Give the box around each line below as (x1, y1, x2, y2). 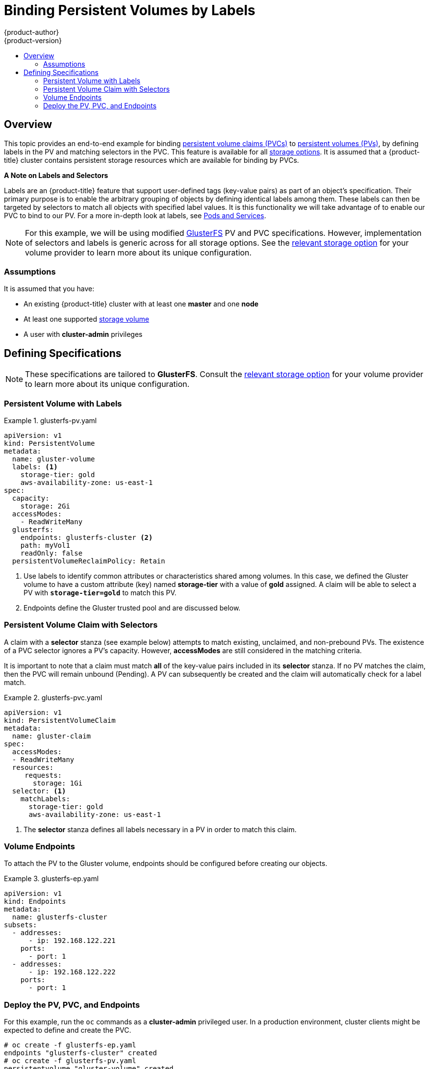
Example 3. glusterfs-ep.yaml (4, 874, 99, 883)
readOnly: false (20, 549, 83, 557)
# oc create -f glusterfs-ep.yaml (4, 1041, 136, 1049)
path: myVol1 (20, 541, 70, 549)
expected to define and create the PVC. (4, 1026, 131, 1035)
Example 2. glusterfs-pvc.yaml (4, 693, 102, 702)
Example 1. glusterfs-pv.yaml (4, 416, 97, 425)
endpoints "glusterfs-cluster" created (4, 1049, 157, 1057)
